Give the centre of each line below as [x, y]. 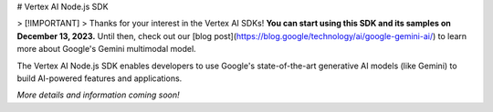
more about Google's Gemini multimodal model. [106, 49]
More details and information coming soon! [98, 95]
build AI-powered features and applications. [100, 78]
